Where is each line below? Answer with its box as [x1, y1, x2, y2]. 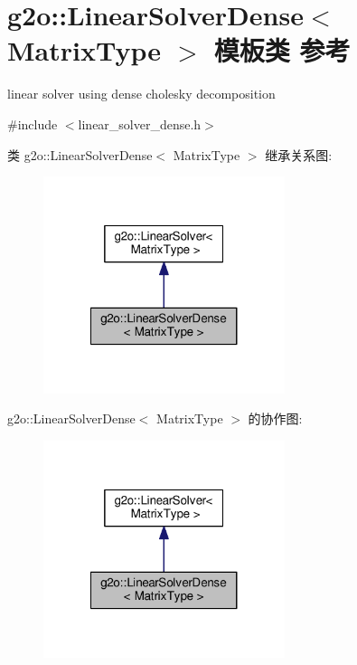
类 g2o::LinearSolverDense [7, 145, 153, 164]
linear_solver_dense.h [78, 114, 202, 133]
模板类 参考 [213, 32, 351, 69]
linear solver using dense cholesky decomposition [7, 84, 276, 103]
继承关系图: [265, 145, 333, 164]
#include [7, 114, 58, 133]
